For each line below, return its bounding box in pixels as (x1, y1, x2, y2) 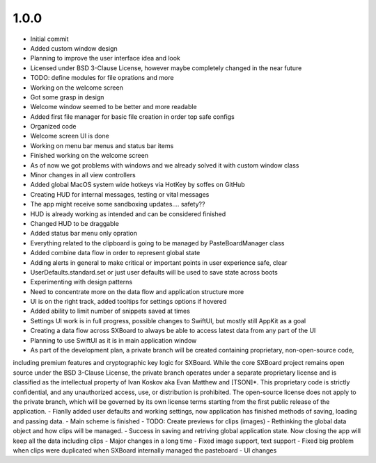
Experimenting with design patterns (30, 278, 132, 286)
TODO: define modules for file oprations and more (30, 74, 174, 82)
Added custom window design (30, 44, 118, 52)
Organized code (30, 122, 77, 131)
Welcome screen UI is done (30, 132, 109, 140)
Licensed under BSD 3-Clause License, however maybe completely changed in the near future (30, 63, 302, 72)
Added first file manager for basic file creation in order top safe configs (30, 112, 235, 121)
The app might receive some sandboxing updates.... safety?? (30, 200, 205, 209)
